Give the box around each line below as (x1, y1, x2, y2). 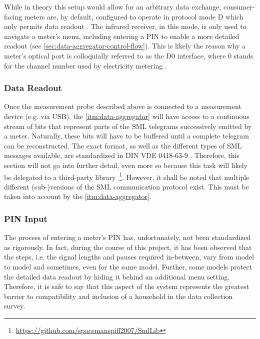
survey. (4, 300, 25, 311)
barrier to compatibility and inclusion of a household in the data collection (4, 290, 233, 301)
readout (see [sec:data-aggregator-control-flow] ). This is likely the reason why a (4, 40, 246, 51)
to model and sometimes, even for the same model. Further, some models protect (4, 261, 252, 271)
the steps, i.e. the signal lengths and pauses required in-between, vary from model (4, 251, 254, 262)
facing (4, 11, 22, 21)
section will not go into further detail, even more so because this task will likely (4, 159, 247, 170)
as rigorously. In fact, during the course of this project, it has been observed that (4, 241, 252, 252)
